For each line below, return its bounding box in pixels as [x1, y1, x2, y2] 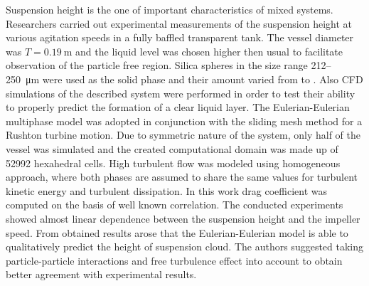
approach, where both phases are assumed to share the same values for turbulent [6, 169, 358, 184]
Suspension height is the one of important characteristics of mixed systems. [6, 2, 333, 16]
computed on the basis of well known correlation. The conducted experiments [6, 197, 343, 212]
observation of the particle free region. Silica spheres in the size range [6, 58, 308, 73]
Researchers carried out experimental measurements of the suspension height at [6, 16, 353, 31]
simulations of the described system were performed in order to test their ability [6, 85, 355, 100]
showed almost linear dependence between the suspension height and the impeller [6, 211, 360, 226]
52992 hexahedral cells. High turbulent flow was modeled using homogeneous [6, 155, 341, 170]
